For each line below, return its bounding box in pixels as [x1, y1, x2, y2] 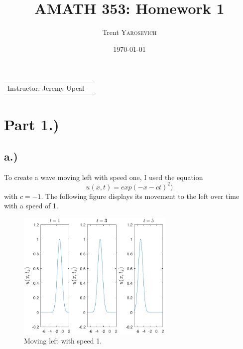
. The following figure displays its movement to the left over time [41, 190, 240, 201]
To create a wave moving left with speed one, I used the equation [4, 172, 203, 182]
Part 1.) [4, 114, 59, 135]
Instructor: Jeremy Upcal [7, 83, 84, 93]
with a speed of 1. [4, 200, 58, 211]
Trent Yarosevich [102, 27, 157, 37]
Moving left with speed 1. [24, 336, 102, 346]
